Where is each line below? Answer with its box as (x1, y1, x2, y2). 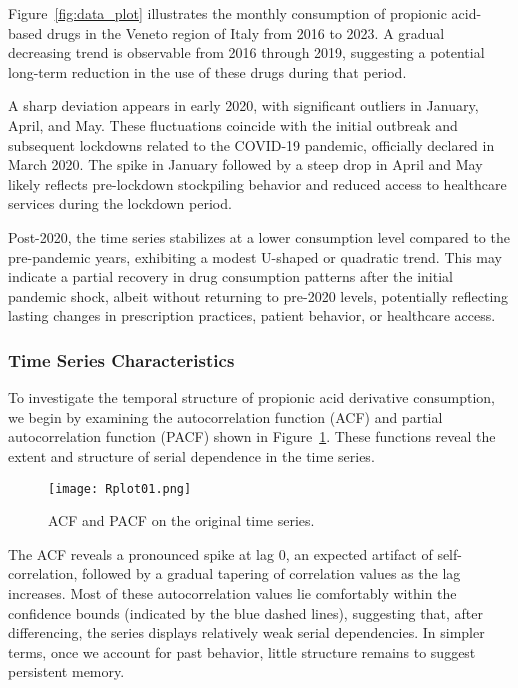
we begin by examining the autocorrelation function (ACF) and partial (8, 406, 443, 427)
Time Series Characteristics (8, 347, 235, 372)
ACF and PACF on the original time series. (48, 510, 315, 531)
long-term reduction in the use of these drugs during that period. (8, 61, 407, 82)
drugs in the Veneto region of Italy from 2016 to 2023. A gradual (46, 22, 445, 43)
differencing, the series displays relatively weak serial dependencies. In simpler (8, 622, 485, 643)
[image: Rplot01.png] (48, 481, 192, 496)
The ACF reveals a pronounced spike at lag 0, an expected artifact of (8, 543, 433, 564)
